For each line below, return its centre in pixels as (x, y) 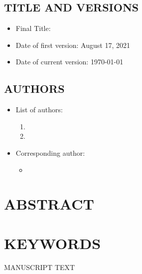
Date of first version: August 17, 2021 (73, 45)
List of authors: (39, 110)
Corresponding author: (50, 152)
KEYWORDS (53, 243)
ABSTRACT (49, 204)
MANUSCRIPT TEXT (40, 267)
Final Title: (33, 28)
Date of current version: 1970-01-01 (70, 62)
